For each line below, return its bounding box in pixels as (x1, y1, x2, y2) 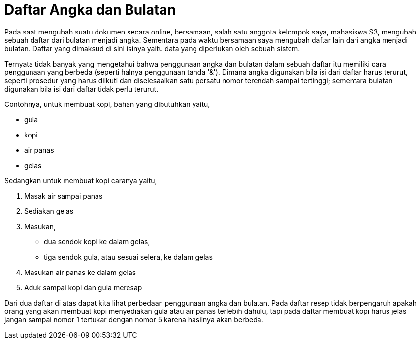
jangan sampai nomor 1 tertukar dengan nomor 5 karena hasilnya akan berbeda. (4, 315, 263, 324)
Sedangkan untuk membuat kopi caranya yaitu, (4, 176, 157, 185)
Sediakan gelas (24, 206, 74, 215)
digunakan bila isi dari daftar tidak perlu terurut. (4, 84, 159, 93)
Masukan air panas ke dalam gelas (24, 268, 136, 276)
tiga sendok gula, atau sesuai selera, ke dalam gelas (44, 252, 213, 261)
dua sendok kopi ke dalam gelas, (44, 237, 150, 246)
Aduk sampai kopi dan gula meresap (24, 283, 142, 292)
